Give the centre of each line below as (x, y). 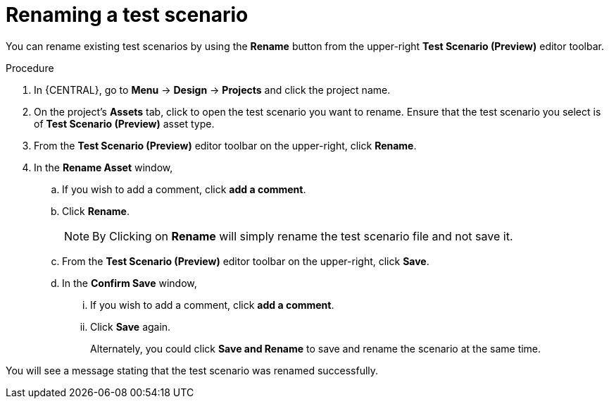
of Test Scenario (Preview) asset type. (124, 123)
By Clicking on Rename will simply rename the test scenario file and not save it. (303, 236)
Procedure (30, 68)
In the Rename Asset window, (103, 167)
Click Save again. (131, 326)
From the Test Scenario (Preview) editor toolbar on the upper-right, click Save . (246, 261)
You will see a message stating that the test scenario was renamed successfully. (192, 370)
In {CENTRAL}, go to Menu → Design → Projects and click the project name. (212, 90)
